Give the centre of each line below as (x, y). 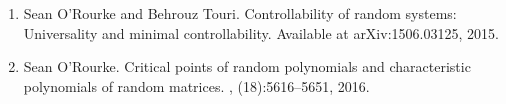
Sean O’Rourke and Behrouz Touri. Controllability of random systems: (240, 13)
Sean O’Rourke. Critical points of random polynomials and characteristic (247, 66)
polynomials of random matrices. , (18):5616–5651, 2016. (196, 85)
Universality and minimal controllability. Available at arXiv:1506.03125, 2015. (261, 32)
